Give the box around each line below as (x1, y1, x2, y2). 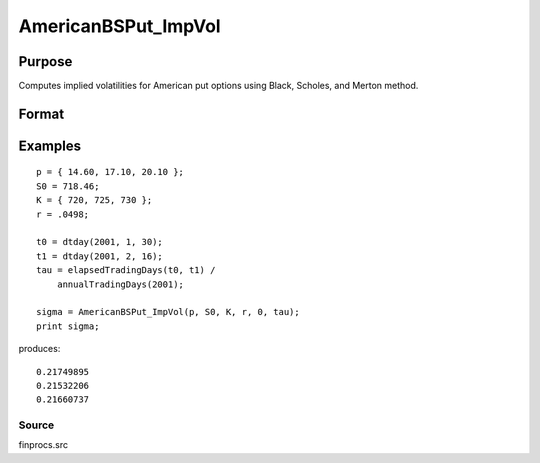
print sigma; (36, 320, 100, 332)
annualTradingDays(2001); (56, 278, 185, 290)
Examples (18, 137, 82, 154)
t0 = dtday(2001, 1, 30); (36, 236, 164, 248)
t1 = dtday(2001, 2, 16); (36, 250, 164, 262)
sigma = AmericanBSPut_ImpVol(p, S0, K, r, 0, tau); (36, 306, 300, 318)
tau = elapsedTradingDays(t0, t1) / (36, 265, 216, 276)
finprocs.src (18, 439, 69, 451)
